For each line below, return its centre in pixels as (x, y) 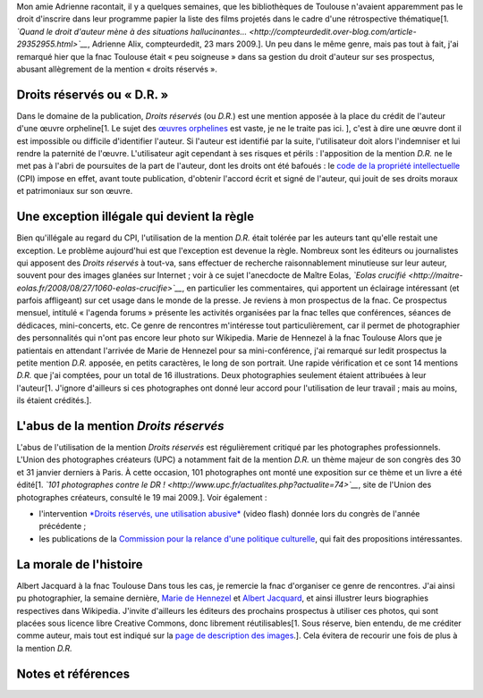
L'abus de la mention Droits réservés (120, 426)
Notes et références (73, 673)
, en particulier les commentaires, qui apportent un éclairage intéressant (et (321, 288)
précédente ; (63, 526)
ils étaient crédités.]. (54, 400)
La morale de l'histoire (80, 564)
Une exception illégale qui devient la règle (136, 217)
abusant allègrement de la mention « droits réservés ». (117, 69)
